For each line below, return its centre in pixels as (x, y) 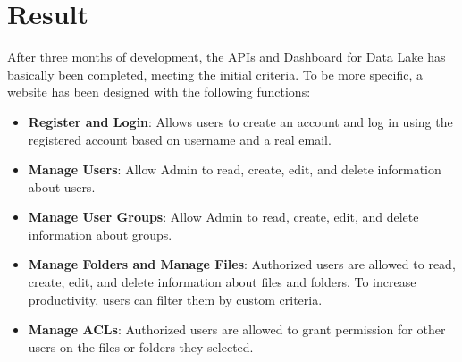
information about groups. (100, 234)
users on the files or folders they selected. (141, 346)
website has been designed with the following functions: (159, 92)
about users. (62, 186)
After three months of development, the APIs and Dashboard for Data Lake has (227, 57)
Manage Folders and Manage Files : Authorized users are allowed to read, (242, 264)
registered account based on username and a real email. (180, 139)
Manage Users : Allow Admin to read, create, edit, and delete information (235, 169)
